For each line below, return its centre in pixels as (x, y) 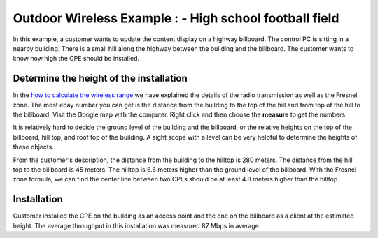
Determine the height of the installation (100, 79)
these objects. (33, 147)
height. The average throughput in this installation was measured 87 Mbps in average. (137, 225)
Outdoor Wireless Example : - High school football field (176, 18)
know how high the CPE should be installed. (76, 59)
